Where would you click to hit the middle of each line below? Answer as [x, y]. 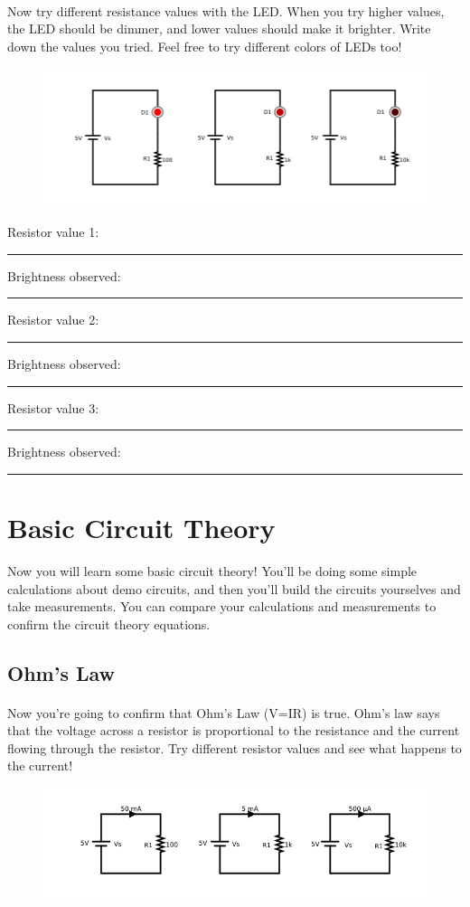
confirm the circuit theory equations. [109, 624]
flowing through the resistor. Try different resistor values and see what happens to [235, 747]
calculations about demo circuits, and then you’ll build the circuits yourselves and [234, 588]
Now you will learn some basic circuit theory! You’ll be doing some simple [212, 570]
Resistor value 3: [53, 407]
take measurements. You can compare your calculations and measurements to [222, 606]
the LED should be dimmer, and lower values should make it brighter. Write [219, 28]
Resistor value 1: [53, 232]
